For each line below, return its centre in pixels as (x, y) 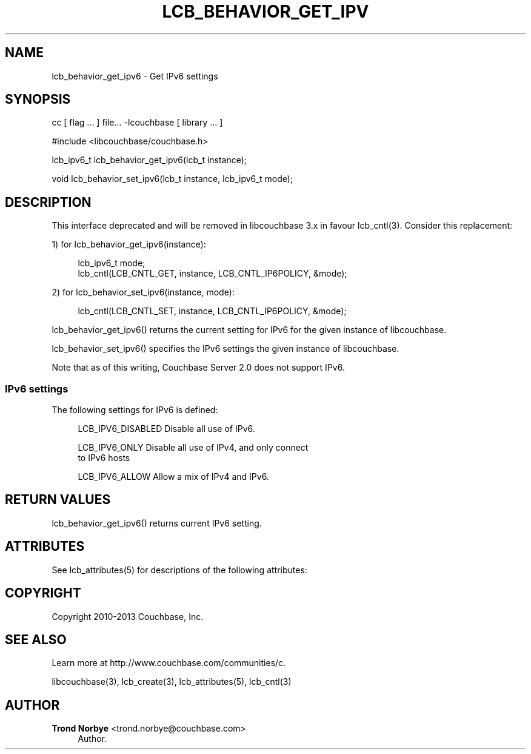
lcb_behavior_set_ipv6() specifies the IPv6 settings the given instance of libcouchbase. (225, 349)
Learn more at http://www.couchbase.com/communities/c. (169, 663)
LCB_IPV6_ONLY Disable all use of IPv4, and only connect (193, 448)
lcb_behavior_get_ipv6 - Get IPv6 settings (135, 76)
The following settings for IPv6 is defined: (135, 410)
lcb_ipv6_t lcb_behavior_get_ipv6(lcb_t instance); (149, 160)
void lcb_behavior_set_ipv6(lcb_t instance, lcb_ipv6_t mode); (172, 179)
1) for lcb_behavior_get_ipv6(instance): (129, 244)
